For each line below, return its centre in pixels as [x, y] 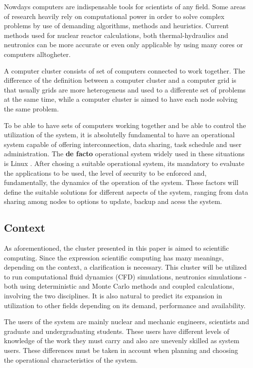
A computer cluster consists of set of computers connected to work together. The [125, 70]
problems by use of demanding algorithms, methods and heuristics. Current [117, 26]
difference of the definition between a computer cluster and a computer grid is [120, 80]
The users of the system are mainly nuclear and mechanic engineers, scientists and [126, 322]
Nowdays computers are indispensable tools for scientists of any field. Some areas [125, 6]
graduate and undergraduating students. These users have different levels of [117, 331]
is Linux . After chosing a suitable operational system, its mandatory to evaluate [124, 163]
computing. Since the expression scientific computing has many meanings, [114, 257]
